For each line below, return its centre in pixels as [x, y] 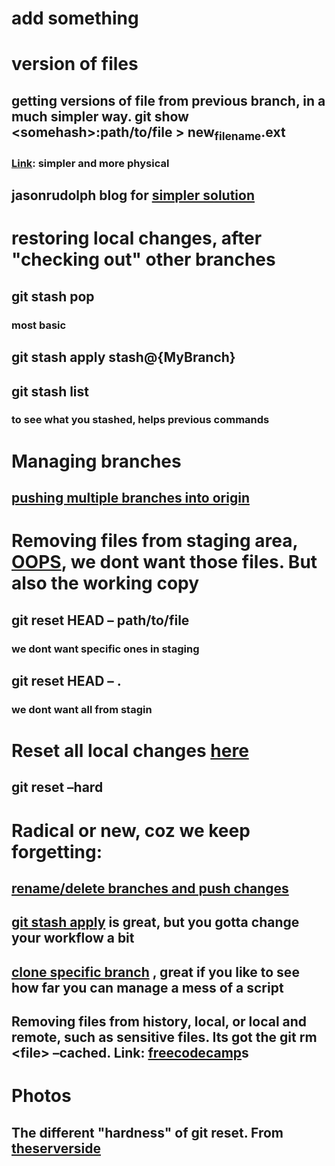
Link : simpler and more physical [90, 163]
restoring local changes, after [137, 238]
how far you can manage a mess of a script [147, 987]
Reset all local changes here [130, 751]
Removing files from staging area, [154, 541]
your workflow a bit [73, 938]
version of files [75, 64]
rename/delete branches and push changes [150, 888]
